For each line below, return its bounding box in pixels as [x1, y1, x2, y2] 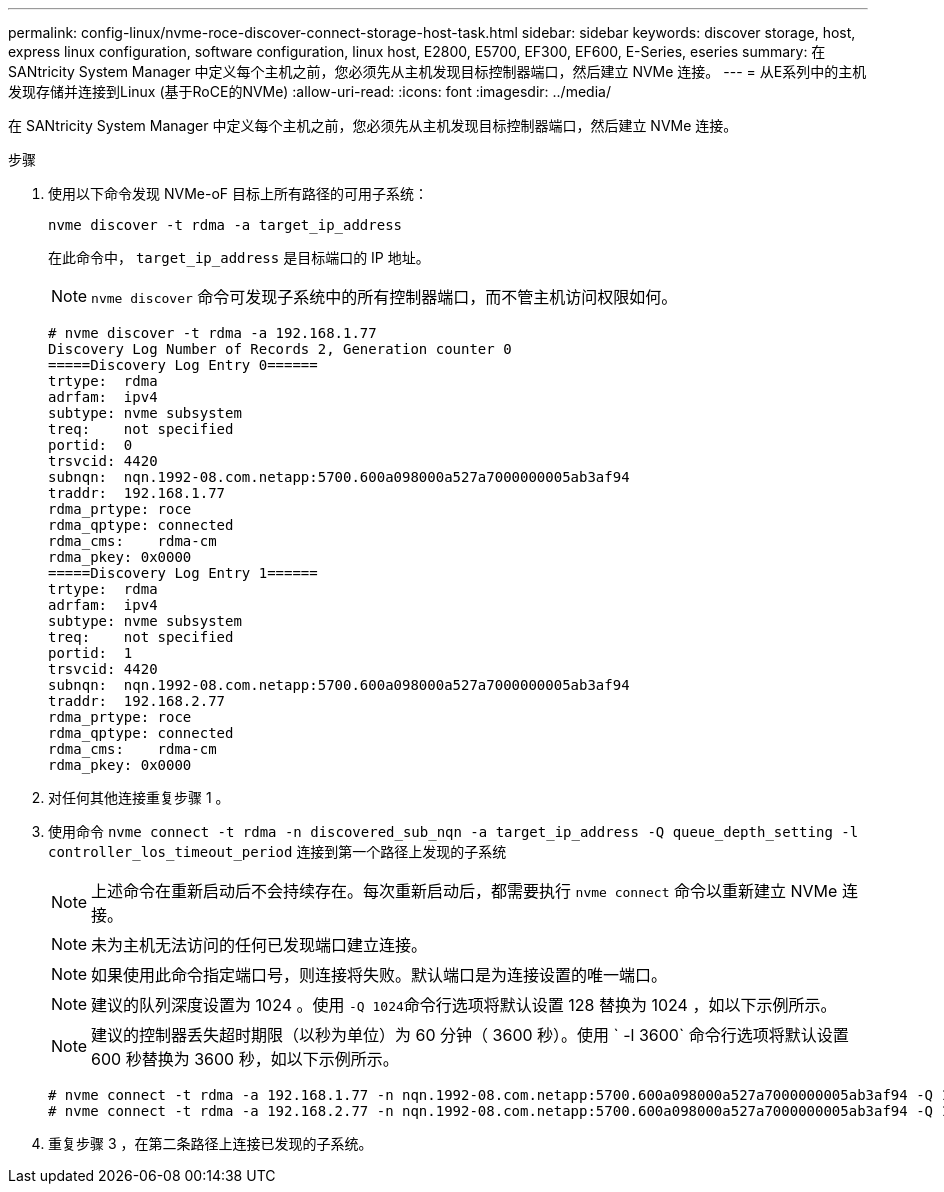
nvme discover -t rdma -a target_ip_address [48, 217, 403, 233]
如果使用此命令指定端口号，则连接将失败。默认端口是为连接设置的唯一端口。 [91, 965, 668, 985]
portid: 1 [48, 645, 133, 661]
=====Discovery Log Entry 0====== [48, 357, 318, 373]
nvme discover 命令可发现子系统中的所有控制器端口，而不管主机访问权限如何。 [91, 287, 678, 307]
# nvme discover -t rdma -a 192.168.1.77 [48, 325, 377, 341]
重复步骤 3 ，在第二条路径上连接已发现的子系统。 [48, 1135, 373, 1152]
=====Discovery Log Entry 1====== [48, 565, 318, 581]
